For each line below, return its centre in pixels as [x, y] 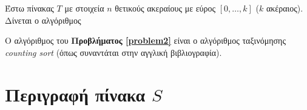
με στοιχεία [84, 8]
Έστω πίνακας [29, 8]
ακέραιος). [285, 8]
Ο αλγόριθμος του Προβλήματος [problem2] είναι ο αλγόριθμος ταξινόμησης [145, 40]
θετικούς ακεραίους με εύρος [165, 8]
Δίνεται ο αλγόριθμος [43, 20]
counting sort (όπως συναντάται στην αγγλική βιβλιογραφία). [113, 52]
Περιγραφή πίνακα [75, 94]
